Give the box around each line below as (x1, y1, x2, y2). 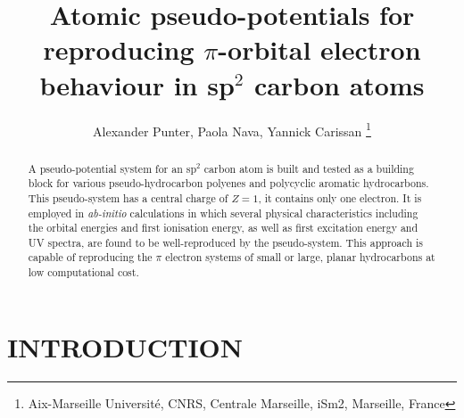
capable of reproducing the (28, 250, 153, 265)
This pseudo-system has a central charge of (28, 190, 228, 205)
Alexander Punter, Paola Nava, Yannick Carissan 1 (93, 119, 371, 140)
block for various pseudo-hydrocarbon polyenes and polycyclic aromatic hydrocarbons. (28, 176, 429, 191)
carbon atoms (253, 66, 425, 102)
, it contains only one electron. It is (258, 190, 422, 205)
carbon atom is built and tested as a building (203, 160, 414, 176)
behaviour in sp (39, 66, 235, 102)
